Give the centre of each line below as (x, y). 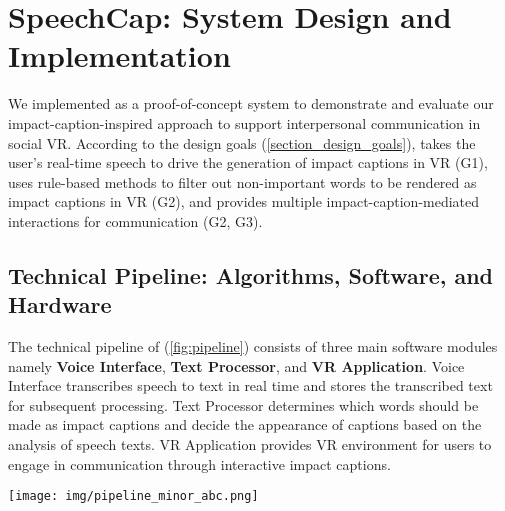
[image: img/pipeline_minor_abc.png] (133, 496)
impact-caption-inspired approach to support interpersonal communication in (244, 122)
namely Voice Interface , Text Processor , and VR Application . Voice (236, 365)
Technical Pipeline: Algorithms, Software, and (251, 274)
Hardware (60, 304)
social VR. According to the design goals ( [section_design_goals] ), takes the (242, 142)
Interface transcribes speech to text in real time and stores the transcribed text (250, 385)
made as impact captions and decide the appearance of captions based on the (245, 424)
